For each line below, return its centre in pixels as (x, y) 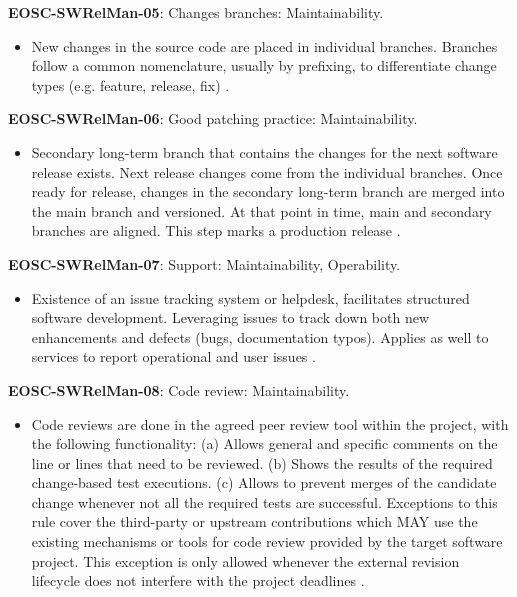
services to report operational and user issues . (173, 356)
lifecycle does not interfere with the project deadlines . (198, 580)
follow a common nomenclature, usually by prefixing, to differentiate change (264, 65)
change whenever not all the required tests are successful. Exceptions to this (264, 501)
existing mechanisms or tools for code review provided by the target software (267, 541)
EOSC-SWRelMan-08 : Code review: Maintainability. (179, 389)
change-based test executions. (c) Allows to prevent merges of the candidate (264, 482)
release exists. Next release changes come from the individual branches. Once (267, 171)
